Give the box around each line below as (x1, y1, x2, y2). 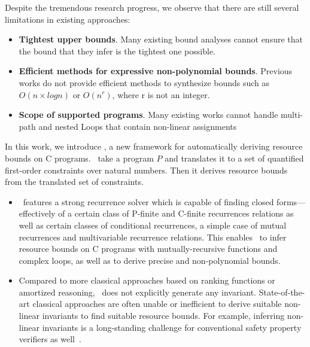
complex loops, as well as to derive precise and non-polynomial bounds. (19, 254, 281, 266)
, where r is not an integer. (112, 88, 210, 101)
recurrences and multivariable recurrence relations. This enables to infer (19, 230, 287, 243)
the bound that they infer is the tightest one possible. (19, 44, 215, 57)
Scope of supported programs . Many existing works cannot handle (19, 108, 278, 121)
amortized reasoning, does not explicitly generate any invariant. (19, 285, 257, 298)
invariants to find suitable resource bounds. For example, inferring (42, 309, 285, 322)
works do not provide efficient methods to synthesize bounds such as (19, 76, 270, 89)
